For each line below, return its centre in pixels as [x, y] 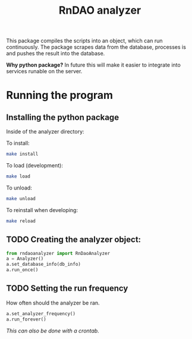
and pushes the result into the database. [56, 54]
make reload [21, 221]
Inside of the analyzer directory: [45, 132]
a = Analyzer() [25, 259]
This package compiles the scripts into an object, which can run [84, 41]
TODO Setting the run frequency [67, 289]
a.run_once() [22, 270]
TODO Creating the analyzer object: [74, 240]
